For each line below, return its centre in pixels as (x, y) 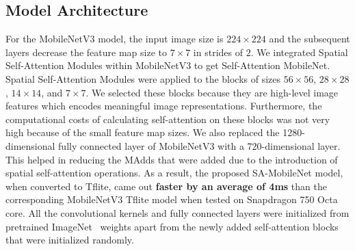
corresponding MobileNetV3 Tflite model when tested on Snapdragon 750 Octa (172, 199)
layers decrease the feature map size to (86, 52)
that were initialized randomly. (70, 240)
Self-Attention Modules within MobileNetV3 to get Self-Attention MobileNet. (168, 65)
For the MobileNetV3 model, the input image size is (115, 39)
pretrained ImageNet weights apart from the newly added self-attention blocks (172, 226)
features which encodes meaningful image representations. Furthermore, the (164, 106)
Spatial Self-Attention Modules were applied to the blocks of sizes (143, 78)
